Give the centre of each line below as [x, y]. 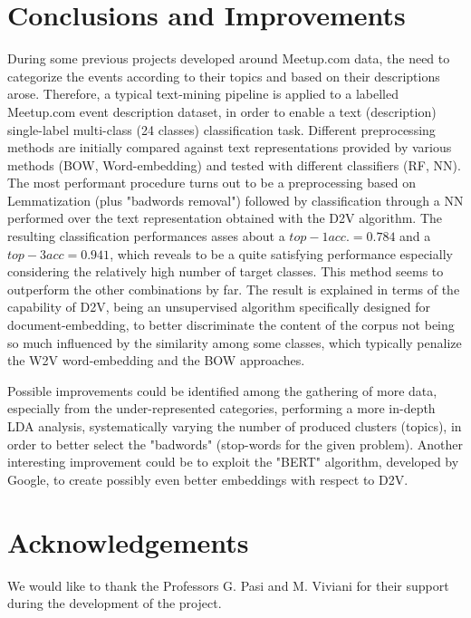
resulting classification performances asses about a [146, 236]
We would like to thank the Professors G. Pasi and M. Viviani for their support [228, 585]
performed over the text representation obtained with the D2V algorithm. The [225, 218]
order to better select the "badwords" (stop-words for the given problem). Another [235, 444]
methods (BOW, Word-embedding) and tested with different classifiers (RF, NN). [234, 164]
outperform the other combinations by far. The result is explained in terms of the [234, 289]
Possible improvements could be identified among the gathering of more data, [222, 390]
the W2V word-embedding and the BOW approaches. [156, 360]
